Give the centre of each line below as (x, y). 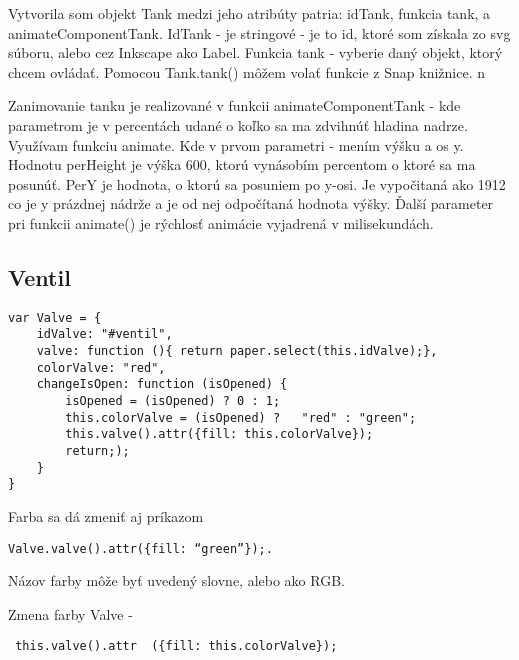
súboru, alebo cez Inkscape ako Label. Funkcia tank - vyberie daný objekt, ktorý (255, 52)
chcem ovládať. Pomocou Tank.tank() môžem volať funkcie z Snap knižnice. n (246, 71)
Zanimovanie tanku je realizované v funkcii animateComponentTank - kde (234, 105)
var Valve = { (55, 317)
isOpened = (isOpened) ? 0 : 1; (173, 401)
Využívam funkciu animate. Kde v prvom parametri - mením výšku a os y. (236, 144)
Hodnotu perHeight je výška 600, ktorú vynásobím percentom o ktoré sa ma (242, 164)
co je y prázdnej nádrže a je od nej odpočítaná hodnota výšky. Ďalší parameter (251, 203)
